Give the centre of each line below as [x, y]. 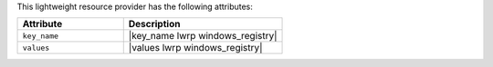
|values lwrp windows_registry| [195, 48]
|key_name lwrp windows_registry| [203, 36]
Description [154, 24]
